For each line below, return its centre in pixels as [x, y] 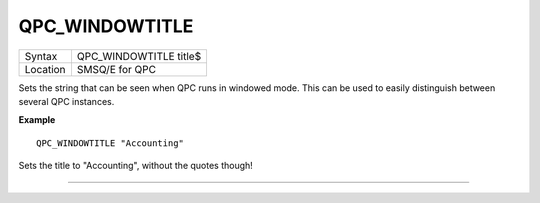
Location [45, 69]
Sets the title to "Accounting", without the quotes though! [136, 166]
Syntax [41, 56]
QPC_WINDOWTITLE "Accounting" [110, 143]
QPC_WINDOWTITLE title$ [139, 56]
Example [37, 120]
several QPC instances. [66, 101]
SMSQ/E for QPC [116, 69]
